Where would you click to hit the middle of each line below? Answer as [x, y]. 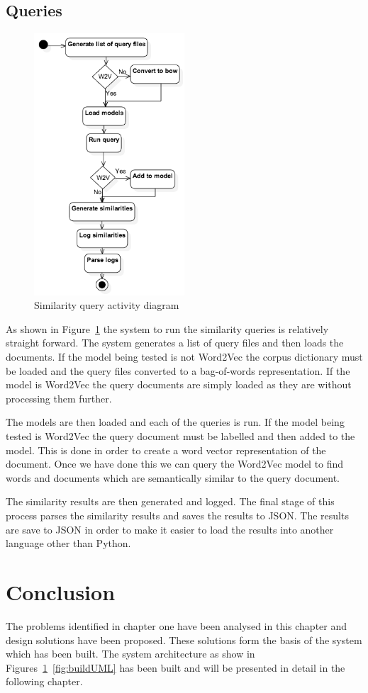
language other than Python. [68, 543]
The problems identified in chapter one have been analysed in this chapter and [177, 625]
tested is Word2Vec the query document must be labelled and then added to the [180, 436]
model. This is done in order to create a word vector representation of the [166, 450]
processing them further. [59, 398]
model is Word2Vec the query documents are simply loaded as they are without [179, 384]
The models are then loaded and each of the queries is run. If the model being [175, 422]
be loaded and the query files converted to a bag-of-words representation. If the [178, 370]
